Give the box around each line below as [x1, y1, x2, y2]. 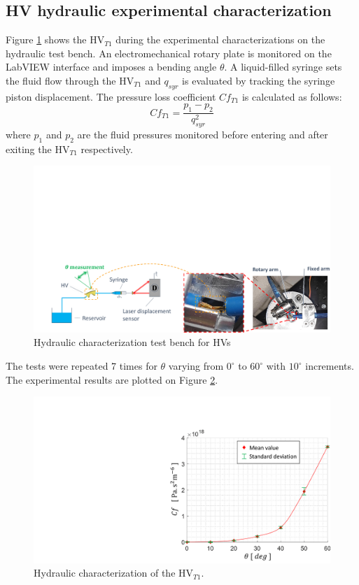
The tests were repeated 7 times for [6, 359, 157, 373]
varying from [168, 359, 224, 373]
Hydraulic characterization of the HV [34, 565, 194, 580]
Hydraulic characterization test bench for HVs [34, 335, 231, 349]
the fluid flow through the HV [6, 73, 134, 87]
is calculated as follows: [241, 89, 342, 103]
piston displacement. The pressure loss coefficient [6, 89, 216, 103]
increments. [305, 359, 354, 373]
